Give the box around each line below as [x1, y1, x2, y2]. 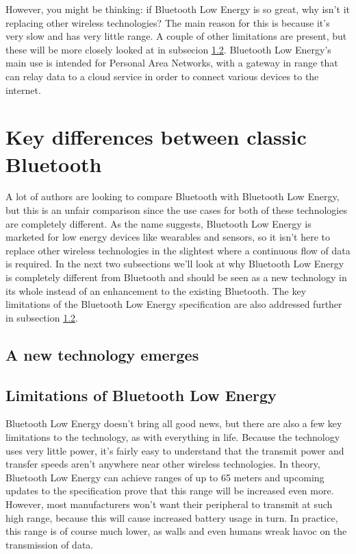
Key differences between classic [5, 123, 307, 151]
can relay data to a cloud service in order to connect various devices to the [5, 69, 319, 83]
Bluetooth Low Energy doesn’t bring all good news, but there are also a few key [5, 416, 342, 431]
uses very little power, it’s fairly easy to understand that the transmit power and [5, 443, 344, 457]
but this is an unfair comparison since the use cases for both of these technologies [5, 203, 347, 217]
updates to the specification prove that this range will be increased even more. [5, 483, 334, 498]
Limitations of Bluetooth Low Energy [5, 384, 277, 405]
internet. [5, 82, 41, 97]
